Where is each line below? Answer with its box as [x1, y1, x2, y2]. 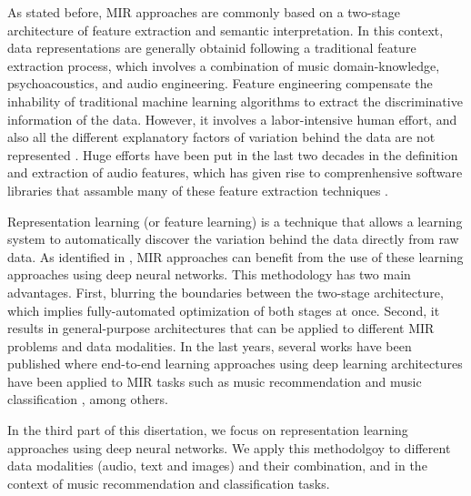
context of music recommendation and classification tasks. [7, 473, 330, 492]
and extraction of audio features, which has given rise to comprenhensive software [7, 163, 463, 182]
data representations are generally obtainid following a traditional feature [7, 38, 416, 57]
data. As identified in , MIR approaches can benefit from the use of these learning [7, 247, 464, 266]
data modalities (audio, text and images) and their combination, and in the [7, 456, 427, 475]
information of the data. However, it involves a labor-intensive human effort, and [7, 109, 457, 128]
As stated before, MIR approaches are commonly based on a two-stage [7, 3, 400, 21]
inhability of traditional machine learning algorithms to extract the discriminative [7, 91, 463, 110]
